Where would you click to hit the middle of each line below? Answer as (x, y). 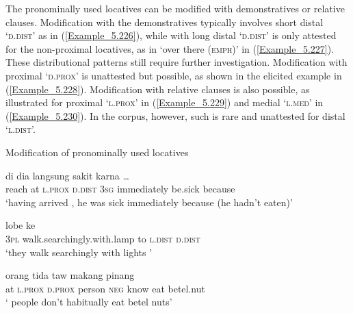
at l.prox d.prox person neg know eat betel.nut (105, 288)
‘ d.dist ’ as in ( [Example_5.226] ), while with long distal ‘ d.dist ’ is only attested (171, 35)
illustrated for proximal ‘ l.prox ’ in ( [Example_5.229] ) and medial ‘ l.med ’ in (165, 102)
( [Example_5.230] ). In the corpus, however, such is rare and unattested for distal (175, 115)
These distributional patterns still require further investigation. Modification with (176, 62)
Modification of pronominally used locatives (97, 152)
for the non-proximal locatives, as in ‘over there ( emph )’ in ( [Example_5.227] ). (170, 48)
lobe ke (21, 225)
